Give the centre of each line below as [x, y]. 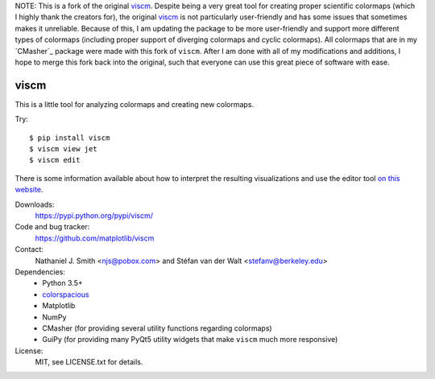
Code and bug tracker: [52, 227]
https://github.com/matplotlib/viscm [95, 238]
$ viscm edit [55, 160]
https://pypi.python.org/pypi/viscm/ [94, 215]
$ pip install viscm [70, 138]
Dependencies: [40, 272]
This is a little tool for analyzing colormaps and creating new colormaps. [134, 104]
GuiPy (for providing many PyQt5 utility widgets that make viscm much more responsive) [190, 340]
